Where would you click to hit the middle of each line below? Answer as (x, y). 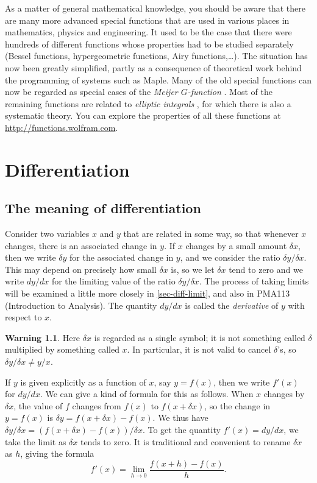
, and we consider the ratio (230, 257)
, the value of (38, 405)
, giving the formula (57, 453)
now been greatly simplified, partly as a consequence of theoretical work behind (153, 67)
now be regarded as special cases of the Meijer (91, 92)
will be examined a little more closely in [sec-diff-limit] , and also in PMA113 (148, 293)
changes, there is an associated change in (81, 245)
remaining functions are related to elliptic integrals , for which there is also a (148, 103)
